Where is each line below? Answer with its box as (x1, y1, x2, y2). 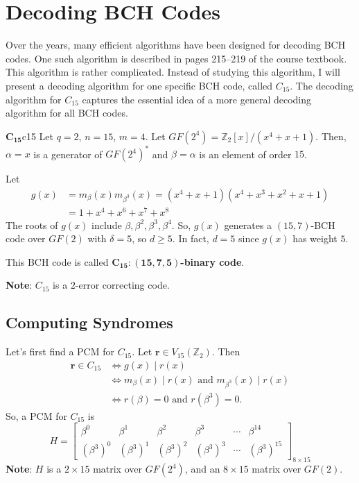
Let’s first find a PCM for (6, 344, 114, 359)
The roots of (6, 217, 58, 232)
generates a (224, 217, 272, 232)
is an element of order (199, 146, 292, 161)
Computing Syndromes (6, 312, 173, 333)
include (91, 217, 122, 232)
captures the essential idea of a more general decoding (82, 92, 312, 106)
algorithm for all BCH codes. (6, 105, 128, 120)
